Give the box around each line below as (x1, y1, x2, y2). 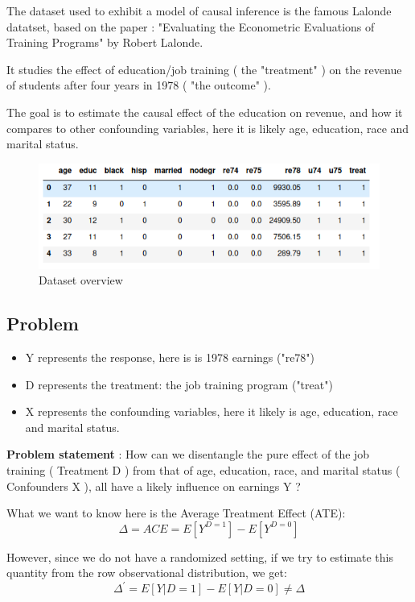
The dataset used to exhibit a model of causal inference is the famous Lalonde (6, 2, 392, 19)
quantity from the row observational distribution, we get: (6, 564, 287, 581)
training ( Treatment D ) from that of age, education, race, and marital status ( (6, 461, 401, 478)
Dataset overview (39, 272, 123, 289)
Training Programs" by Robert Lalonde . (6, 34, 203, 51)
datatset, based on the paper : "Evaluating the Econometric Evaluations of (6, 18, 375, 35)
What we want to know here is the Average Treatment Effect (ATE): (6, 504, 346, 521)
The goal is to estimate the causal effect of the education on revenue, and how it (6, 103, 403, 120)
